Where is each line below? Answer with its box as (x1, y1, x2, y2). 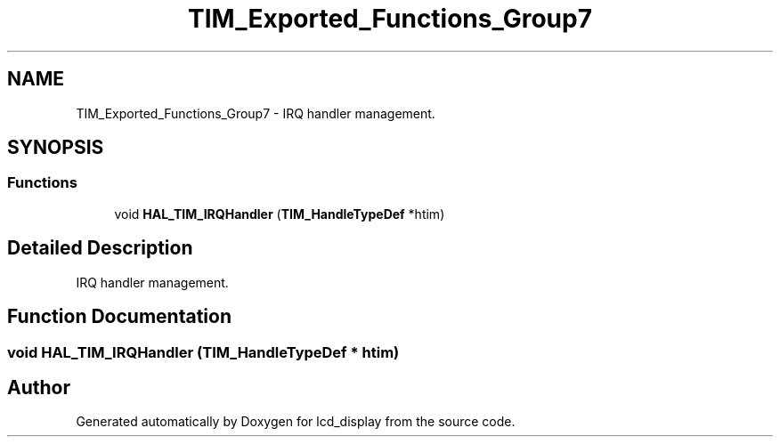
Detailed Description (7, 237, 193, 260)
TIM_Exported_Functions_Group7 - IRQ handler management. (76, 105, 435, 121)
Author (7, 375, 70, 399)
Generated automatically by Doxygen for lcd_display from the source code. (76, 414, 516, 430)
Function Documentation (7, 305, 232, 328)
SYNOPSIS (7, 136, 104, 159)
